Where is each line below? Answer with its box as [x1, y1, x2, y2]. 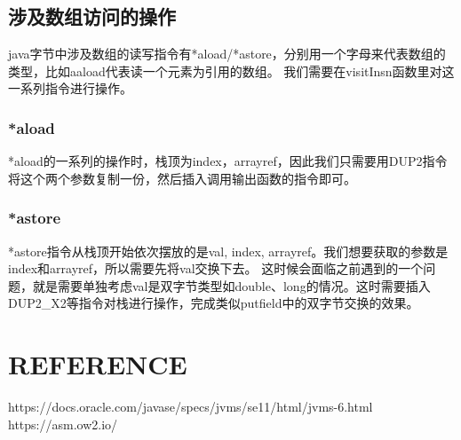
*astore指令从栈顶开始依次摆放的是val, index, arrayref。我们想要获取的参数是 [8, 241, 449, 260]
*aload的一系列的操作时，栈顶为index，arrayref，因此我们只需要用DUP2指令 [8, 152, 448, 170]
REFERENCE [8, 346, 187, 382]
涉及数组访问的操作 [8, 3, 176, 30]
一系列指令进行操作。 [8, 79, 132, 98]
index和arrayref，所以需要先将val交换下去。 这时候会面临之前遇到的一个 [8, 259, 424, 278]
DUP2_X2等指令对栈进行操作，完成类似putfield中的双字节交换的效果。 [8, 294, 419, 312]
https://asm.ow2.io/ [8, 414, 118, 433]
